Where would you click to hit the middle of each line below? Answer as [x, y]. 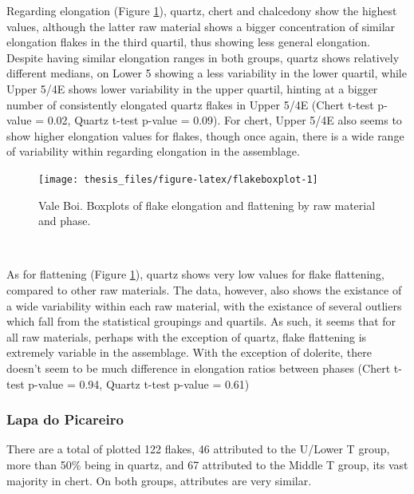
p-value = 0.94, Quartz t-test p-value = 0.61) [139, 383]
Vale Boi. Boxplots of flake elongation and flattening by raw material [207, 205]
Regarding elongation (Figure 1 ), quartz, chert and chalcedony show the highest [202, 10]
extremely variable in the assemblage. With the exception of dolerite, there [189, 352]
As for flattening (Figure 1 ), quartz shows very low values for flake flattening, [195, 274]
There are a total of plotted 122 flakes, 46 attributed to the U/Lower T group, [198, 449]
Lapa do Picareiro [65, 419]
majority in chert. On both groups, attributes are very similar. [159, 480]
